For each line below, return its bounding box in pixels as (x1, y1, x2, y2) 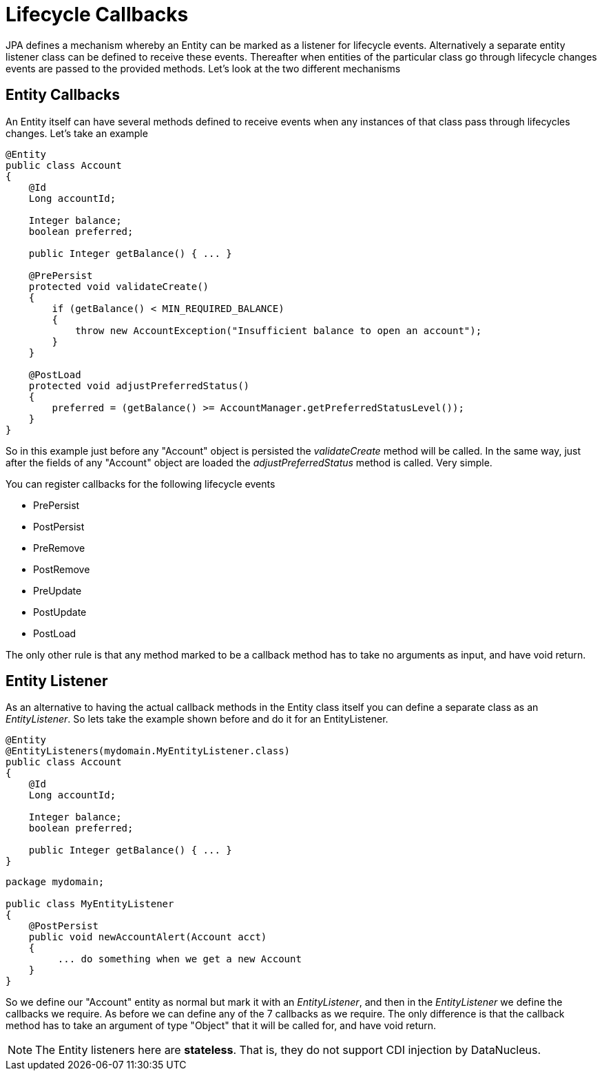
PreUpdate (33, 584, 82, 597)
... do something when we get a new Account (57, 953, 302, 965)
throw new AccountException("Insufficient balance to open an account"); (75, 324, 482, 336)
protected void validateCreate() (28, 280, 209, 292)
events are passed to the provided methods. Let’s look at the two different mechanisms (6, 62, 401, 74)
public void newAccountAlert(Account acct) (28, 931, 267, 943)
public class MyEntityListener (6, 898, 174, 910)
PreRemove (33, 541, 85, 554)
